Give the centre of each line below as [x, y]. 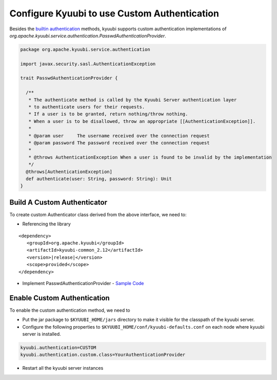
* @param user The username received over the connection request [119, 136]
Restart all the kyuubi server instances [63, 368]
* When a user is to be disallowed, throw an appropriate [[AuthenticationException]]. [142, 121]
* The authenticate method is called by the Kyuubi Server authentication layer [133, 100]
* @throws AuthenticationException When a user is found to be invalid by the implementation [150, 157]
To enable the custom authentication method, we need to [70, 310]
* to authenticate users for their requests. [87, 107]
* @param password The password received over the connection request [119, 143]
